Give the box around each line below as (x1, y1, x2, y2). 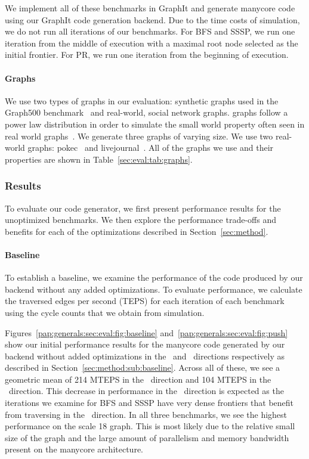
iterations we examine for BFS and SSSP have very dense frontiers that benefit (5, 396, 294, 409)
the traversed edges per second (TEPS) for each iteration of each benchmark (5, 294, 285, 307)
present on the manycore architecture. (5, 443, 143, 455)
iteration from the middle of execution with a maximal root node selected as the (5, 36, 298, 49)
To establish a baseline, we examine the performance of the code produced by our (5, 271, 303, 284)
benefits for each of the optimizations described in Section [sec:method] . (5, 225, 268, 237)
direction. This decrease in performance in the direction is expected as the (8, 384, 284, 397)
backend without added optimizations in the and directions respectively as (5, 349, 285, 362)
